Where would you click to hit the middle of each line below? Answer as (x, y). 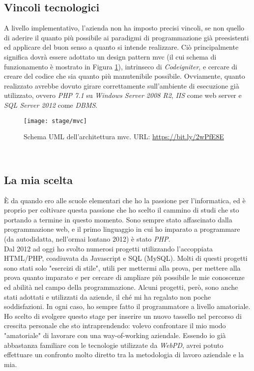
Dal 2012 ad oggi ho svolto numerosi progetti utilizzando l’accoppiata (109, 248)
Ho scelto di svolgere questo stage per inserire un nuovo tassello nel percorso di (123, 316)
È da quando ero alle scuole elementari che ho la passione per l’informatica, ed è (125, 200)
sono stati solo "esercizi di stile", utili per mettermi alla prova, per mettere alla (122, 267)
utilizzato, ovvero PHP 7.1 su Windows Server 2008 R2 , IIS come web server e (123, 95)
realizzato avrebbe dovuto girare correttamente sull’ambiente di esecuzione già (122, 85)
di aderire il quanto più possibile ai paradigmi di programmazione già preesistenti (127, 37)
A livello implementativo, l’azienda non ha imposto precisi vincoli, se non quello (124, 28)
